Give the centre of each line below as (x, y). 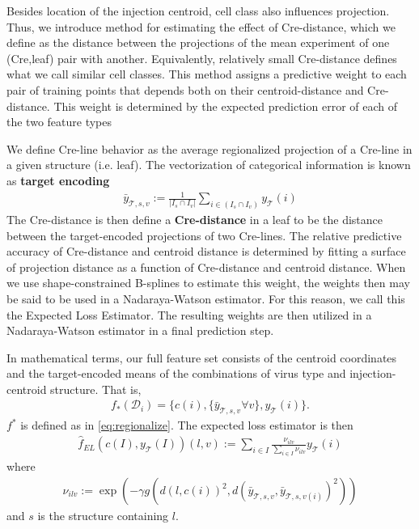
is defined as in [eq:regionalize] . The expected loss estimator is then (187, 425)
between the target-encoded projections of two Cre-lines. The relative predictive (204, 235)
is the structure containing (103, 516)
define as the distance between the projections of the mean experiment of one (198, 42)
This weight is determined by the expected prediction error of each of (226, 106)
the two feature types (59, 122)
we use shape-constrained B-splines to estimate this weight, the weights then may (208, 283)
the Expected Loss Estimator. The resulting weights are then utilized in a (189, 314)
